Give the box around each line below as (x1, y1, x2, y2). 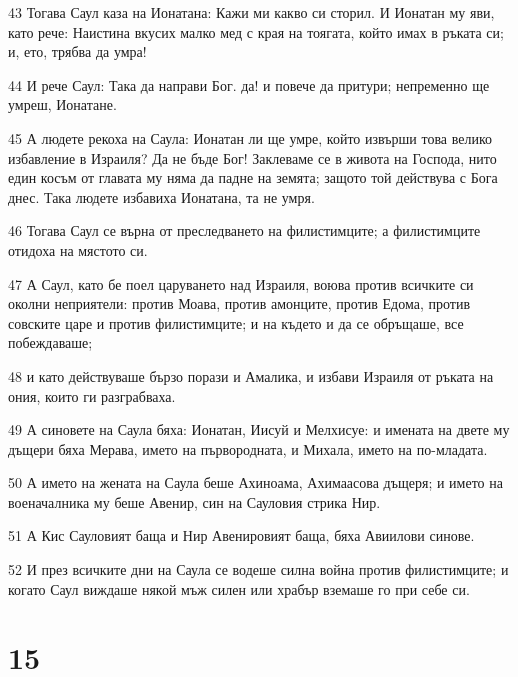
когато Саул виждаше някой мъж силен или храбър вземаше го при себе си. (8, 578, 470, 599)
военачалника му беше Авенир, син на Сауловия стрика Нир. (8, 491, 381, 512)
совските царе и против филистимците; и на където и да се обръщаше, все (8, 312, 464, 333)
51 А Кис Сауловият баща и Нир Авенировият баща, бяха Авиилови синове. (8, 525, 475, 546)
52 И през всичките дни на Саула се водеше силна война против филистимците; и (8, 559, 509, 580)
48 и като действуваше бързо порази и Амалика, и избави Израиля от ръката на (8, 365, 494, 386)
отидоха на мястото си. (8, 239, 148, 260)
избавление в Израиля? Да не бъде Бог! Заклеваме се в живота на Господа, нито (8, 147, 497, 168)
